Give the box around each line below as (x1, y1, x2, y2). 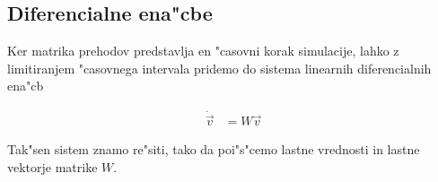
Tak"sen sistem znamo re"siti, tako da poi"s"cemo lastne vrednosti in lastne (7, 140, 420, 159)
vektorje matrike (7, 158, 98, 177)
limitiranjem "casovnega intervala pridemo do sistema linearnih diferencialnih (7, 58, 432, 77)
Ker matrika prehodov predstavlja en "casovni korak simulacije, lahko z (7, 41, 399, 60)
